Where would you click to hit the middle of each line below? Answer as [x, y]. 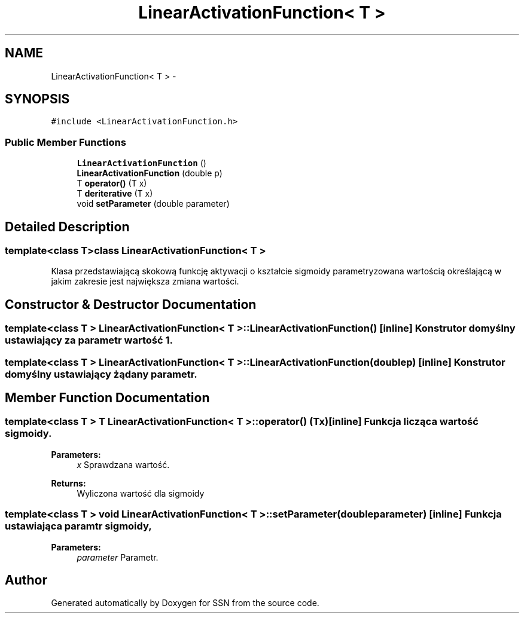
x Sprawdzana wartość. [123, 464]
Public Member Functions [65, 142]
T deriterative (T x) [115, 194]
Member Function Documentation [107, 398]
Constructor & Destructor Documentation [131, 304]
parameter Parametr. [118, 557]
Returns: [68, 483]
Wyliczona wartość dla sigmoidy [141, 493]
